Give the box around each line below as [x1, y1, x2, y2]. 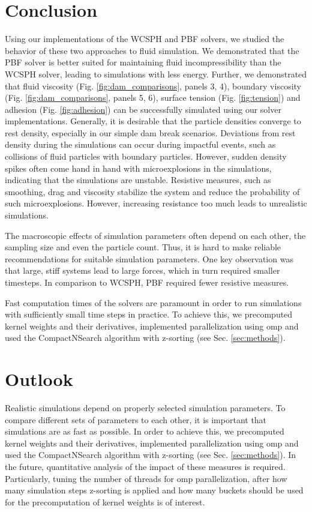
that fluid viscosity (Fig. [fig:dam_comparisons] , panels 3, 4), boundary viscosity [5, 79, 301, 92]
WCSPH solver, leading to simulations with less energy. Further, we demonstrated [5, 67, 307, 80]
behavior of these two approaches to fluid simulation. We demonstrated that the [5, 44, 299, 56]
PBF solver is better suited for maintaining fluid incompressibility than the [5, 56, 281, 68]
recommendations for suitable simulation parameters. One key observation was [5, 252, 293, 265]
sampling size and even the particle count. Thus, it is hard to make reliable [5, 241, 281, 253]
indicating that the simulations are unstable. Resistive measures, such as [5, 173, 271, 186]
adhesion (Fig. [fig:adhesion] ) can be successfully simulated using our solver [5, 103, 281, 115]
